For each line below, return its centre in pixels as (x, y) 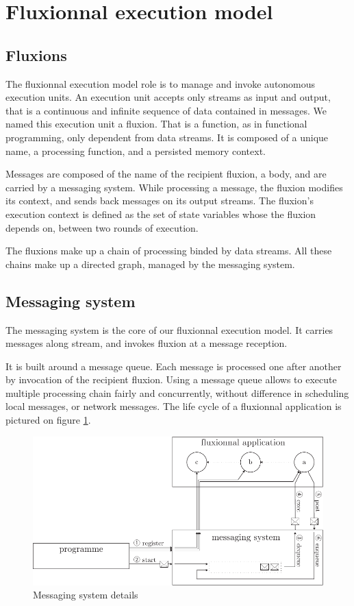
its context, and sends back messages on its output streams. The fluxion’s (160, 201)
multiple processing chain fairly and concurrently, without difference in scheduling (177, 392)
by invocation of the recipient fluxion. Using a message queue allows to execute (171, 379)
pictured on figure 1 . (48, 420)
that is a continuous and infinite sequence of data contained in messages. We (166, 110)
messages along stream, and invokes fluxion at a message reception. (147, 343)
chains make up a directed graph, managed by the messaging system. (150, 264)
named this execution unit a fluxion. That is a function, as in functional (156, 124)
